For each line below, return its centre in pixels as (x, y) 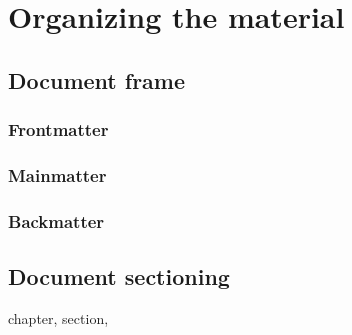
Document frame (97, 79)
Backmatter (56, 220)
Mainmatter (57, 174)
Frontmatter (58, 129)
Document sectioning (119, 276)
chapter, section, (58, 317)
